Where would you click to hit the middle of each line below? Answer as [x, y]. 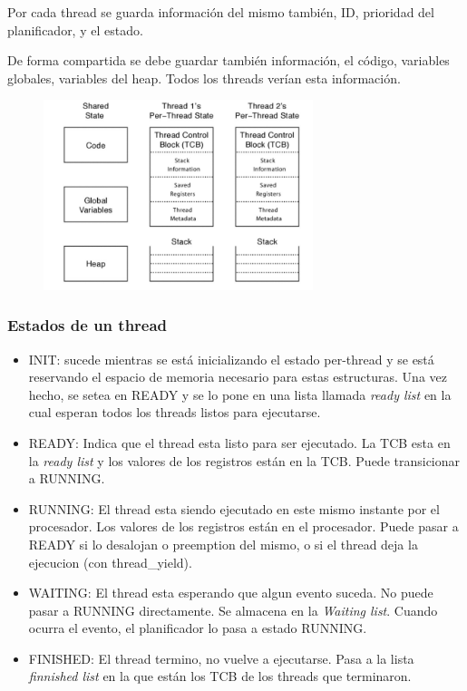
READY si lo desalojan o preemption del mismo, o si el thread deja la [223, 544]
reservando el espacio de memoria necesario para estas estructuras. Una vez [238, 377]
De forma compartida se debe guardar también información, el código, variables [229, 60]
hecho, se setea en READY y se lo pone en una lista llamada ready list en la [240, 394]
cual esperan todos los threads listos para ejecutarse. [175, 412]
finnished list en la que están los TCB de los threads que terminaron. [220, 676]
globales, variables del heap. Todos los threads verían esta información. [204, 78]
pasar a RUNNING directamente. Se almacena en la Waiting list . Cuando [233, 610]
